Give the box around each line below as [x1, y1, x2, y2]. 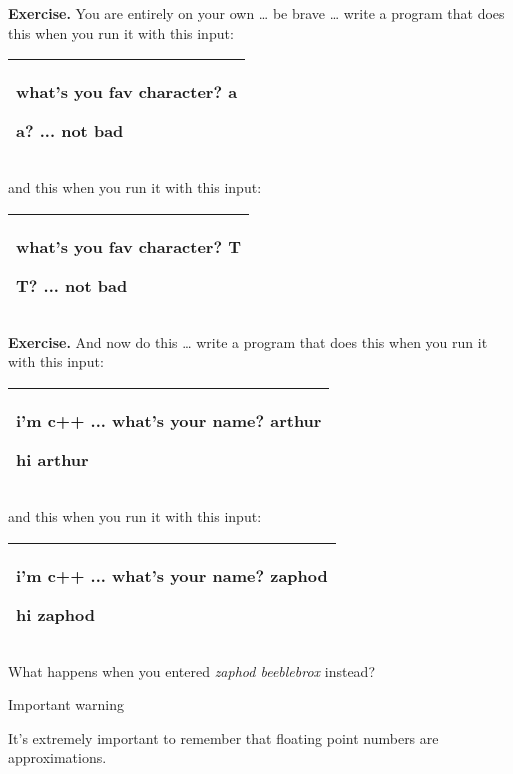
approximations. [8, 747, 107, 768]
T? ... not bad [16, 273, 128, 297]
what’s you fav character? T [16, 234, 242, 258]
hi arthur [16, 447, 89, 471]
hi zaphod [16, 602, 95, 626]
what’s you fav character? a [16, 80, 238, 104]
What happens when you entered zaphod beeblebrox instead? [8, 660, 375, 681]
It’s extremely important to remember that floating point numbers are [8, 727, 439, 748]
